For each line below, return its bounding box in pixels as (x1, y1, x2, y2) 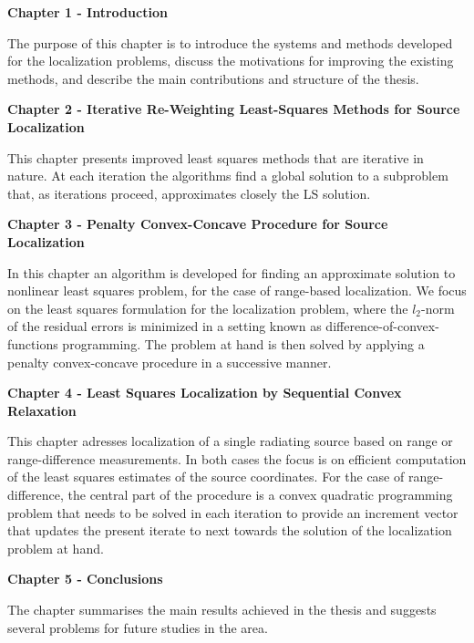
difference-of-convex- (325, 316, 439, 336)
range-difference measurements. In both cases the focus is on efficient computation (7, 449, 467, 468)
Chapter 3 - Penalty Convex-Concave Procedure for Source (7, 214, 388, 233)
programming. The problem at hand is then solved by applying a (62, 334, 425, 353)
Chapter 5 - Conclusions (7, 569, 163, 588)
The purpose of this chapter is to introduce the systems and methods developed (7, 33, 453, 52)
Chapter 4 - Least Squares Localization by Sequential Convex (7, 383, 402, 402)
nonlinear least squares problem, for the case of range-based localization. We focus (7, 281, 467, 300)
